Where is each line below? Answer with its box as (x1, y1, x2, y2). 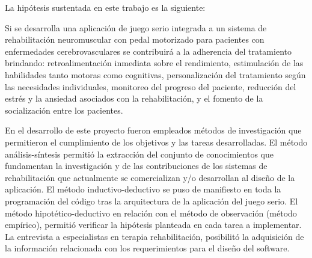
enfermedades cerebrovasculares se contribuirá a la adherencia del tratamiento (5, 45, 292, 57)
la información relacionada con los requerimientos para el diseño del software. (5, 242, 290, 254)
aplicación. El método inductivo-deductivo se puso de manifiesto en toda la (5, 183, 281, 195)
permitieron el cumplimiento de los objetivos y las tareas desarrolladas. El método (5, 135, 308, 148)
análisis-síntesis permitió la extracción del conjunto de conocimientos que (5, 147, 274, 160)
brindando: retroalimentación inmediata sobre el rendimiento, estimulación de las (5, 57, 304, 69)
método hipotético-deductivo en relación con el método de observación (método (5, 206, 297, 219)
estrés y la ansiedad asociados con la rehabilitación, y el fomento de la (5, 92, 263, 105)
